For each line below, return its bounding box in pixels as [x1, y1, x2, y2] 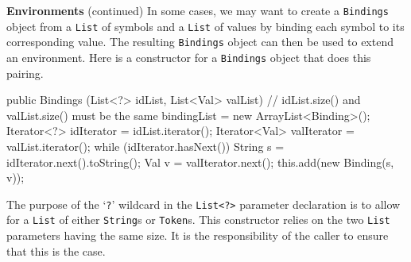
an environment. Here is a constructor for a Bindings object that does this [6, 48, 371, 65]
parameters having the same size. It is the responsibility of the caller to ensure [6, 227, 389, 244]
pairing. [6, 64, 44, 81]
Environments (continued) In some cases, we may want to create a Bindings [6, 2, 389, 18]
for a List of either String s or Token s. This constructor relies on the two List [6, 211, 390, 228]
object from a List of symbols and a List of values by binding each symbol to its [6, 17, 405, 34]
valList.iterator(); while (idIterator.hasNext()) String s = [6, 138, 285, 154]
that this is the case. [6, 242, 106, 259]
